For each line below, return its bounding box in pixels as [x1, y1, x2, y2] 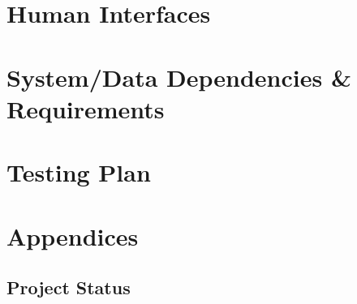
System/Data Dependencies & [6, 60, 351, 93]
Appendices [6, 219, 139, 252]
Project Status [6, 275, 131, 300]
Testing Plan [6, 156, 151, 189]
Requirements [6, 92, 165, 125]
